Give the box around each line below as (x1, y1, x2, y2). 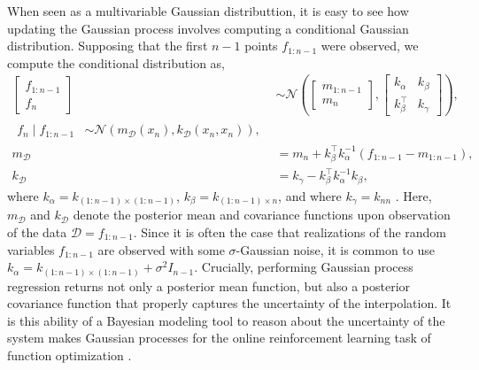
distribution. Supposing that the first (7, 36, 208, 55)
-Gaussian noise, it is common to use (236, 240, 435, 258)
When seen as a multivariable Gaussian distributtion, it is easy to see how (7, 2, 409, 19)
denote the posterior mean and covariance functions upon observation (73, 205, 451, 224)
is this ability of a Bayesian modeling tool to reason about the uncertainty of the (7, 311, 445, 329)
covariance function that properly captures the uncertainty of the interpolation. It (7, 294, 452, 312)
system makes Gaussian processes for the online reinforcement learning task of (7, 328, 431, 347)
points (244, 36, 278, 55)
